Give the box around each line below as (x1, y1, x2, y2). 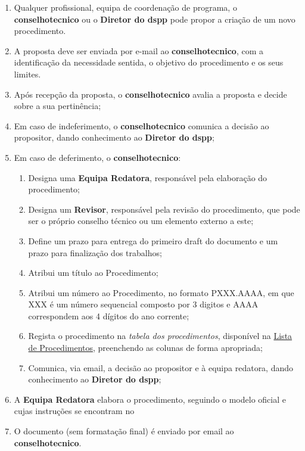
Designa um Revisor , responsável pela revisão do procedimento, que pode (28, 203, 300, 215)
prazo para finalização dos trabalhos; (28, 246, 162, 259)
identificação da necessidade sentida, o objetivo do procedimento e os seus (14, 56, 284, 69)
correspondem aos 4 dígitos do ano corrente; (28, 309, 189, 322)
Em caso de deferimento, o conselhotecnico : (14, 151, 181, 163)
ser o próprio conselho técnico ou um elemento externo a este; (28, 214, 254, 227)
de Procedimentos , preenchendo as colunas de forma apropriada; (28, 341, 263, 354)
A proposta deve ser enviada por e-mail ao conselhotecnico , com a (14, 44, 263, 57)
